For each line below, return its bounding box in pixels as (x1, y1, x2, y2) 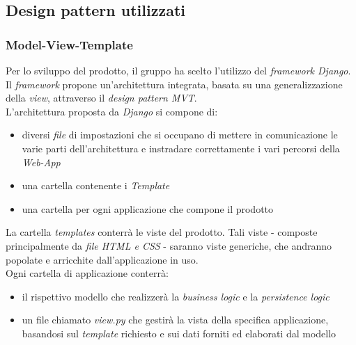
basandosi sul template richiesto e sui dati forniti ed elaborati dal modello (22, 326, 336, 340)
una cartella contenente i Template (22, 178, 170, 193)
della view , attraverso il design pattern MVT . (6, 90, 197, 105)
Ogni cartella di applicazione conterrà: (6, 266, 169, 280)
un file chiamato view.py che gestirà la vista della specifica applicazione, (22, 312, 329, 327)
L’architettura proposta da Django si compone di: (6, 104, 218, 118)
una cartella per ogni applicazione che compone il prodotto (22, 201, 274, 216)
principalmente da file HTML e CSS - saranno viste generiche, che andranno (6, 238, 332, 252)
